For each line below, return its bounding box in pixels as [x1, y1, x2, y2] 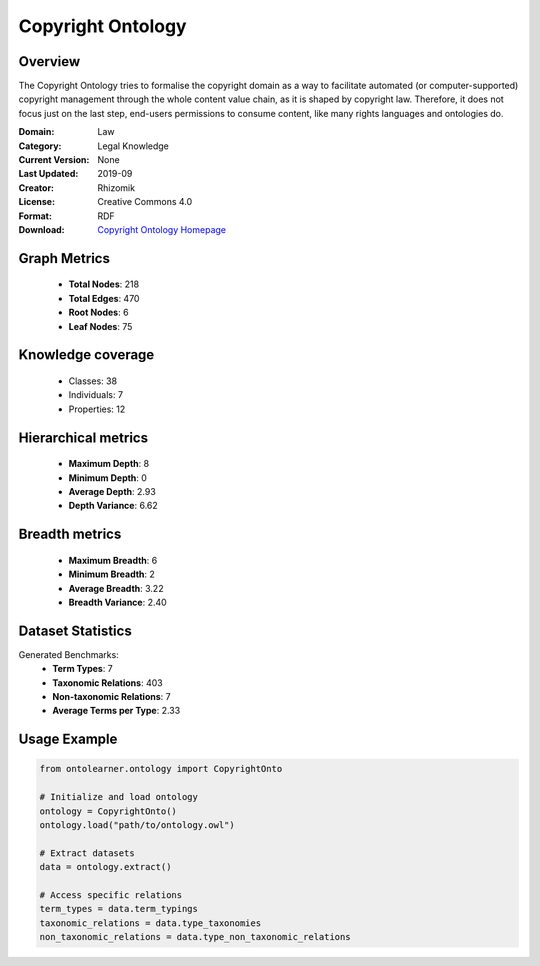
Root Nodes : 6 [68, 306, 129, 319]
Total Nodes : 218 [68, 278, 140, 290]
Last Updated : [18, 168, 79, 180]
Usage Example [18, 731, 118, 748]
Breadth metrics [18, 526, 122, 543]
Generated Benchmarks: [18, 648, 119, 660]
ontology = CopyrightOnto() [39, 805, 177, 817]
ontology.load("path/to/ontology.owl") [39, 819, 235, 830]
